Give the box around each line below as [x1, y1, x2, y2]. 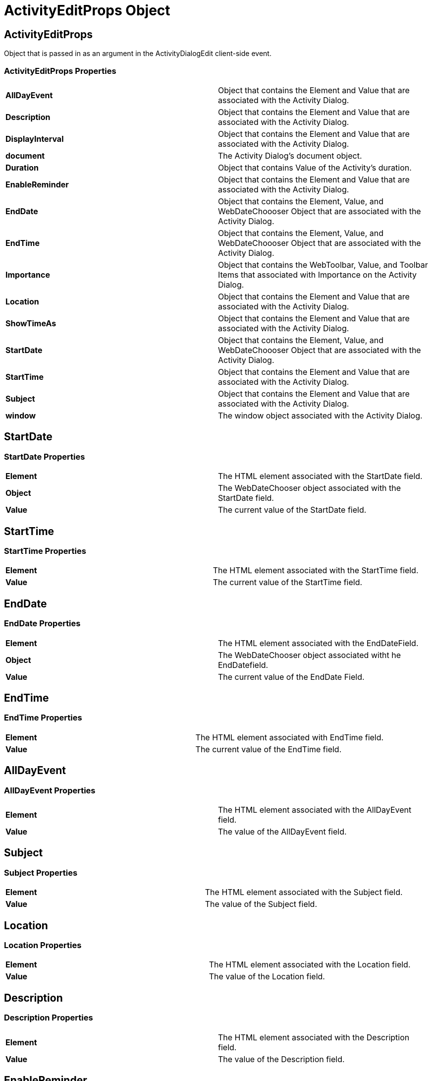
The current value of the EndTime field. [195, 744, 342, 754]
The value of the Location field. [209, 971, 325, 982]
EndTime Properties [4, 713, 82, 723]
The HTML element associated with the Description [218, 1032, 410, 1042]
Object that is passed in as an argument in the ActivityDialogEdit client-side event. [4, 49, 271, 58]
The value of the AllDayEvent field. [218, 827, 347, 837]
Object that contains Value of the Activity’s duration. [218, 162, 412, 173]
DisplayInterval [5, 133, 64, 144]
